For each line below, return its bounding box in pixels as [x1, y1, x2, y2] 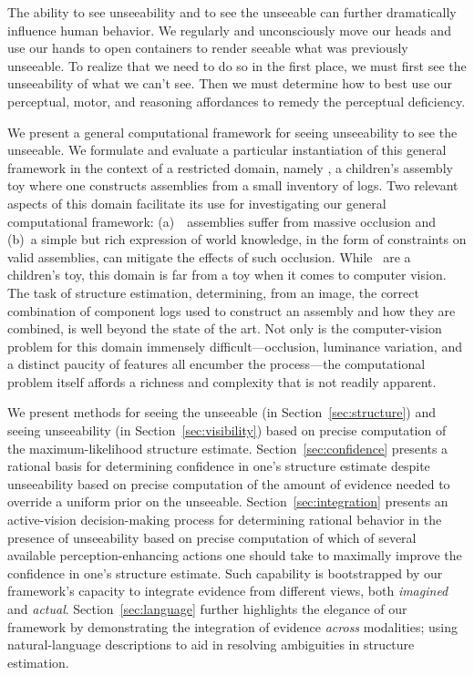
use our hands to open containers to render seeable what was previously [7, 38, 408, 57]
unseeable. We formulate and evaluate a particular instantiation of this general [7, 140, 447, 159]
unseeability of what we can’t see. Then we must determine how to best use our [7, 74, 453, 93]
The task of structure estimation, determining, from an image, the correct [7, 282, 419, 302]
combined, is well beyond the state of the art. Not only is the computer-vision [7, 319, 442, 338]
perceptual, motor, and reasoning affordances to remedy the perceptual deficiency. [7, 91, 466, 110]
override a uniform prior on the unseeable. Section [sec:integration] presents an [7, 492, 448, 511]
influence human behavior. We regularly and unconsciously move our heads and [7, 20, 451, 39]
